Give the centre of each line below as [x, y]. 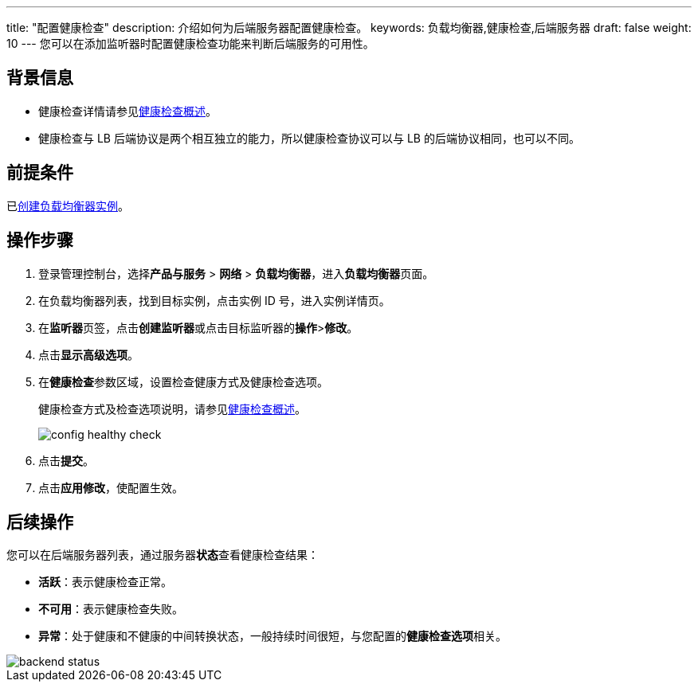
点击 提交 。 [66, 460]
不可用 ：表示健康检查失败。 [111, 609]
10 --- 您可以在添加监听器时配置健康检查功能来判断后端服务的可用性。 [190, 43]
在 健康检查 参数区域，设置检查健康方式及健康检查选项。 [183, 381]
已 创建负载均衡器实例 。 [68, 205]
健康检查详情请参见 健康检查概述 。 [127, 111]
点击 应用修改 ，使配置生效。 [111, 487]
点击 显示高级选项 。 [88, 354]
